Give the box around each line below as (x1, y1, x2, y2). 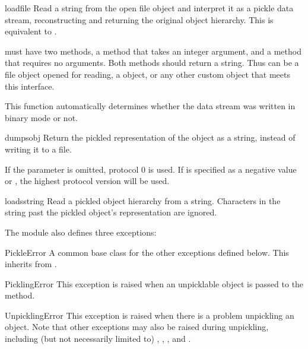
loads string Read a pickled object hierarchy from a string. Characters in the (5, 194, 281, 207)
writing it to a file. (5, 142, 72, 155)
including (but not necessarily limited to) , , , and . (5, 332, 191, 345)
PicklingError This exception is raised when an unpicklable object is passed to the (5, 277, 304, 290)
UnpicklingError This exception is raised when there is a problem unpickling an (5, 309, 294, 321)
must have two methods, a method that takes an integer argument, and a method (5, 45, 301, 57)
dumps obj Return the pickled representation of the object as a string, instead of (5, 131, 296, 144)
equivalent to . (5, 25, 57, 37)
